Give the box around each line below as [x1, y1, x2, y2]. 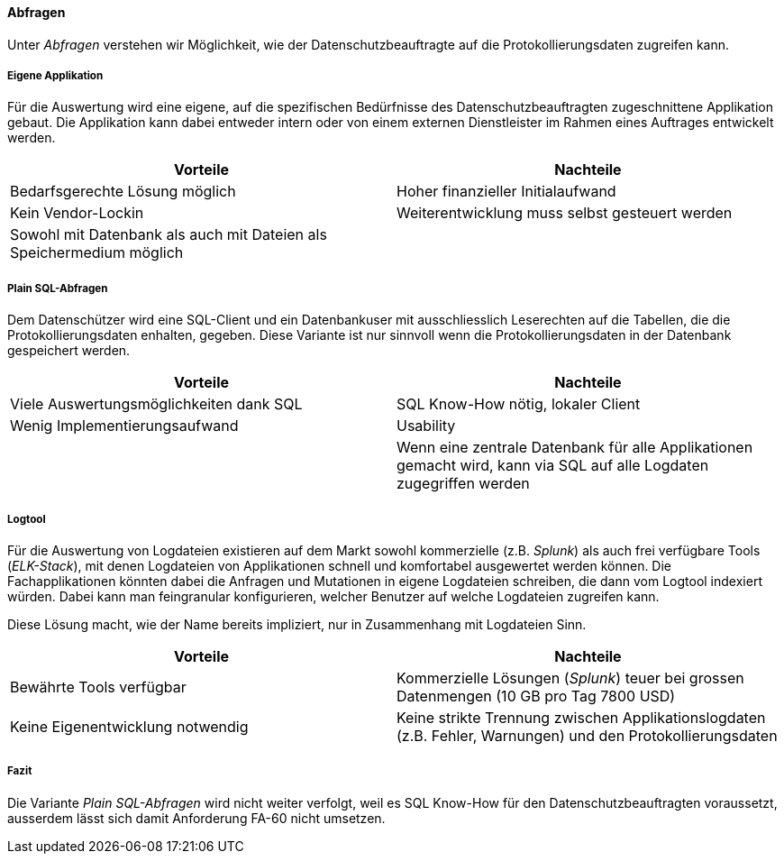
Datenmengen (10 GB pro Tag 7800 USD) [397, 686, 676, 705]
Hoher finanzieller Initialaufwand [397, 182, 616, 201]
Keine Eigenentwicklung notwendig [10, 717, 249, 736]
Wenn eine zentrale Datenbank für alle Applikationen [397, 438, 753, 457]
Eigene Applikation [7, 69, 104, 82]
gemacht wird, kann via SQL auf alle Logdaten [397, 456, 709, 475]
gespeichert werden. [7, 343, 131, 359]
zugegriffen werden [397, 474, 530, 493]
